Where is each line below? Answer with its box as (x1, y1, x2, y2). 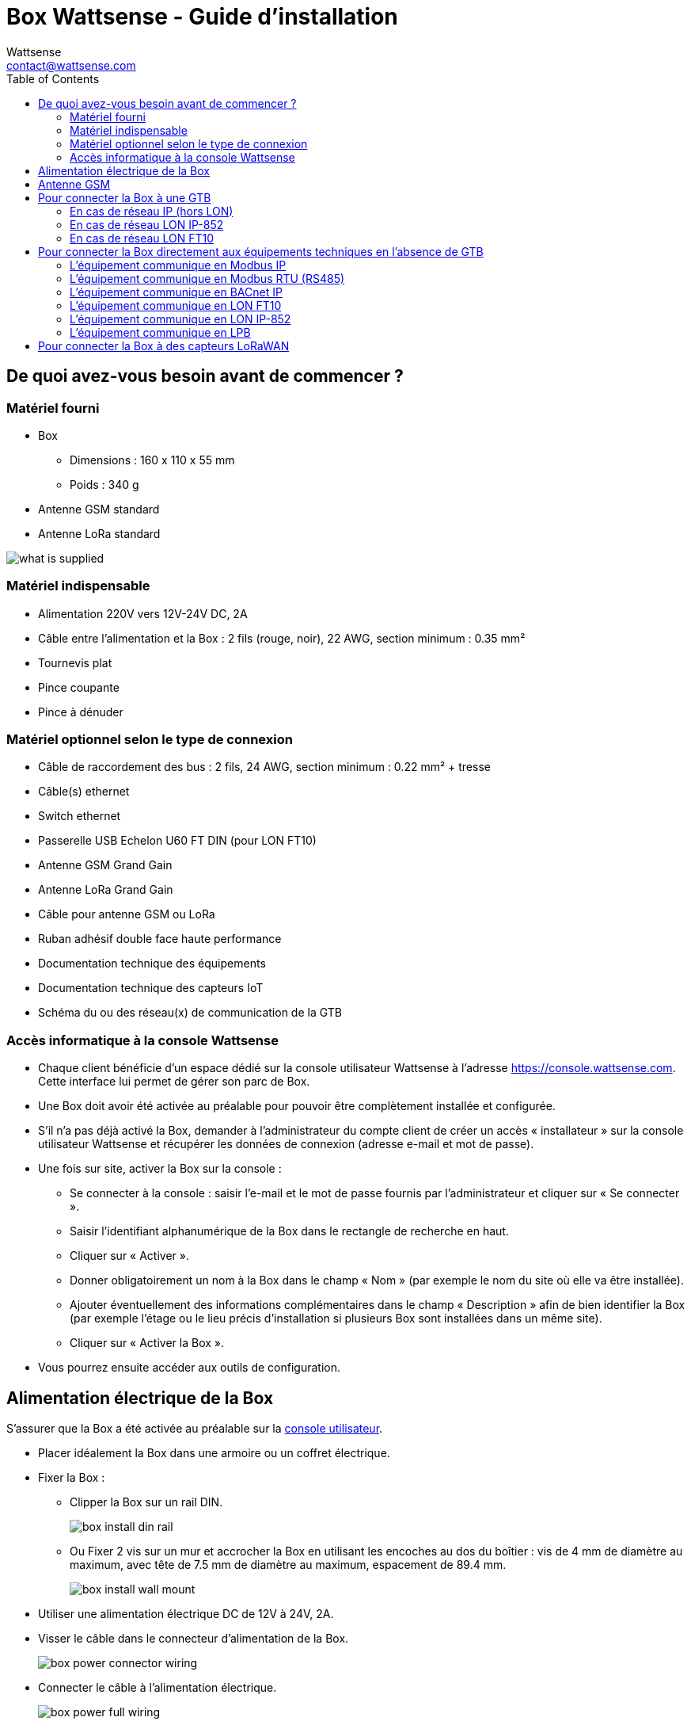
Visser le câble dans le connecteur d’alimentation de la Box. (38, 1631, 349, 1646)
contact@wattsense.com (6, 58, 136, 72)
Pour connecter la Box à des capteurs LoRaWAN (38, 338, 290, 353)
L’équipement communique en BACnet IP (70, 284, 283, 299)
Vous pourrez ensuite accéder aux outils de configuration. (38, 1361, 340, 1375)
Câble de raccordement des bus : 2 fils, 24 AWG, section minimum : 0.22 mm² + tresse (38, 760, 491, 774)
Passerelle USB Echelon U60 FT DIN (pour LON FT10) (38, 834, 317, 848)
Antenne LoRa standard (38, 526, 161, 540)
